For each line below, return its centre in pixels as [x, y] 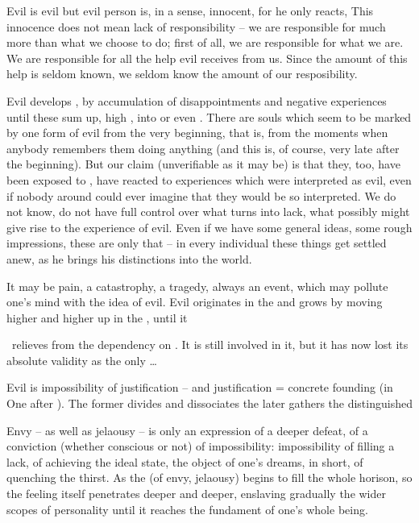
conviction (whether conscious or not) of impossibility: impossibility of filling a [201, 446]
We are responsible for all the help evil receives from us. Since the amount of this [207, 58]
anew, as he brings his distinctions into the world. [129, 258]
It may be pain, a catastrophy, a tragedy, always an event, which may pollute [197, 286]
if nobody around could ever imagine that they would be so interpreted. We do [201, 195]
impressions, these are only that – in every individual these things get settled [197, 243]
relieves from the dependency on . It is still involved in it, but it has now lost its [210, 345]
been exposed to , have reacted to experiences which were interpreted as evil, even [209, 179]
